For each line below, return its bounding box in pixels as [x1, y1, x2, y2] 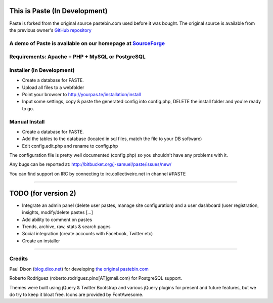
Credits [9, 255, 28, 263]
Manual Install [9, 118, 45, 125]
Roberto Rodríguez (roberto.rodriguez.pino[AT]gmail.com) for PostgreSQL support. [9, 275, 182, 281]
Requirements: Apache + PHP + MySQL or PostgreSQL [9, 53, 146, 60]
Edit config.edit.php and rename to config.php [22, 143, 118, 149]
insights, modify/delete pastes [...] [22, 209, 94, 215]
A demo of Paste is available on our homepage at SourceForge [9, 39, 165, 47]
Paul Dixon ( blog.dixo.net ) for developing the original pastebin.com [9, 266, 149, 272]
